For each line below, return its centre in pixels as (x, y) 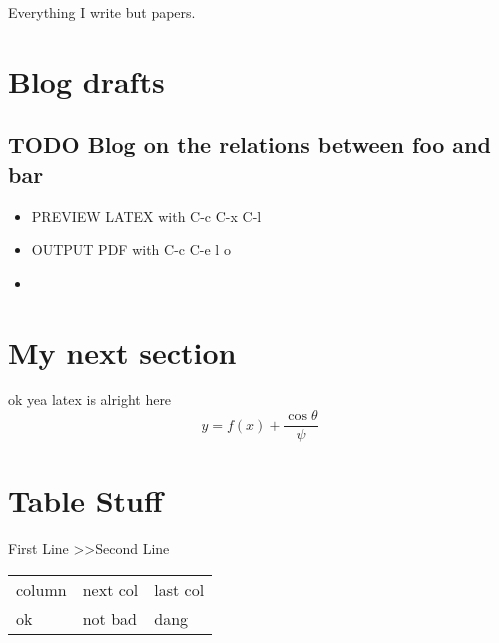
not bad (109, 618)
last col (179, 589)
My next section (122, 351)
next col (110, 589)
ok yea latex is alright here (90, 399)
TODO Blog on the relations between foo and (249, 144)
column (41, 589)
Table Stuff (85, 500)
